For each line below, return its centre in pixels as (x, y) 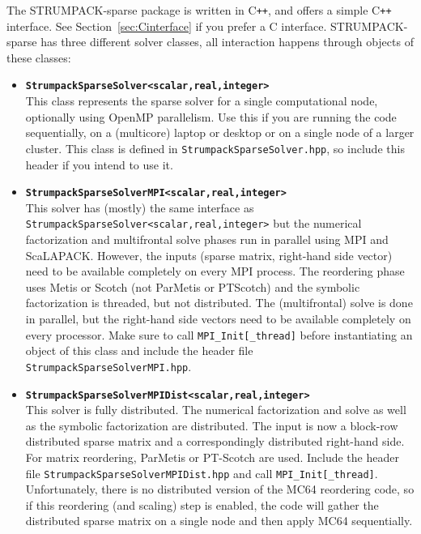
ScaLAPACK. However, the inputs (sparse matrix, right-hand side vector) (209, 255)
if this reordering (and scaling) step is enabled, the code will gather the (202, 504)
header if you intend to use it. (99, 164)
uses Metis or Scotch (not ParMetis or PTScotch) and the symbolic (193, 286)
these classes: (39, 57)
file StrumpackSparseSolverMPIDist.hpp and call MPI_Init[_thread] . (202, 473)
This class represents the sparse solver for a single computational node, (202, 101)
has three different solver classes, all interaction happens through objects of (227, 42)
